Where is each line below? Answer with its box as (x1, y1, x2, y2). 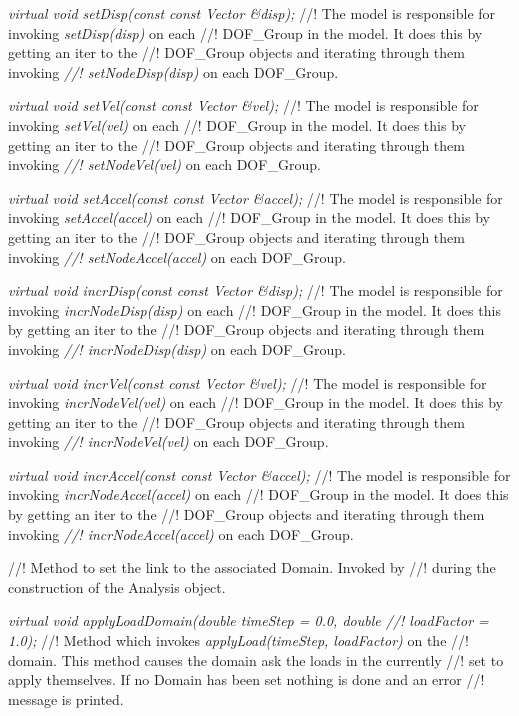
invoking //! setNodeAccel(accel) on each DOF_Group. (8, 246, 346, 267)
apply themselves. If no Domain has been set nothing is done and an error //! (8, 669, 485, 690)
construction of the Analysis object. (8, 576, 226, 597)
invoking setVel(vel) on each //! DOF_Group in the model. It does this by (8, 114, 466, 135)
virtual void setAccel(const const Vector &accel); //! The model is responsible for (8, 187, 503, 208)
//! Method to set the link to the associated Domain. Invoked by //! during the (8, 557, 496, 578)
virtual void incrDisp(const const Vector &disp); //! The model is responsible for (8, 280, 503, 301)
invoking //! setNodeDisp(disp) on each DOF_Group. (8, 61, 339, 82)
